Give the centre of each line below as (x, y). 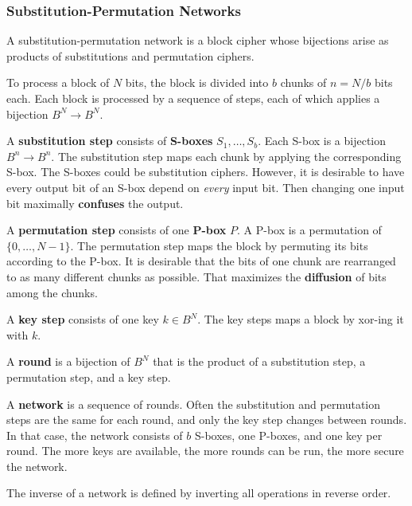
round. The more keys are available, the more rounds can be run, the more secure (205, 451)
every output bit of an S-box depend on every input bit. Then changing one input (206, 187)
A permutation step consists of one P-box (117, 230)
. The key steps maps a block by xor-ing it (301, 319)
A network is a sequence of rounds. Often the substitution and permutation (194, 404)
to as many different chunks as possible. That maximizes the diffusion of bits (196, 276)
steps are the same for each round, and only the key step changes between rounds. (207, 420)
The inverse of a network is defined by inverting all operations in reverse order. (199, 493)
